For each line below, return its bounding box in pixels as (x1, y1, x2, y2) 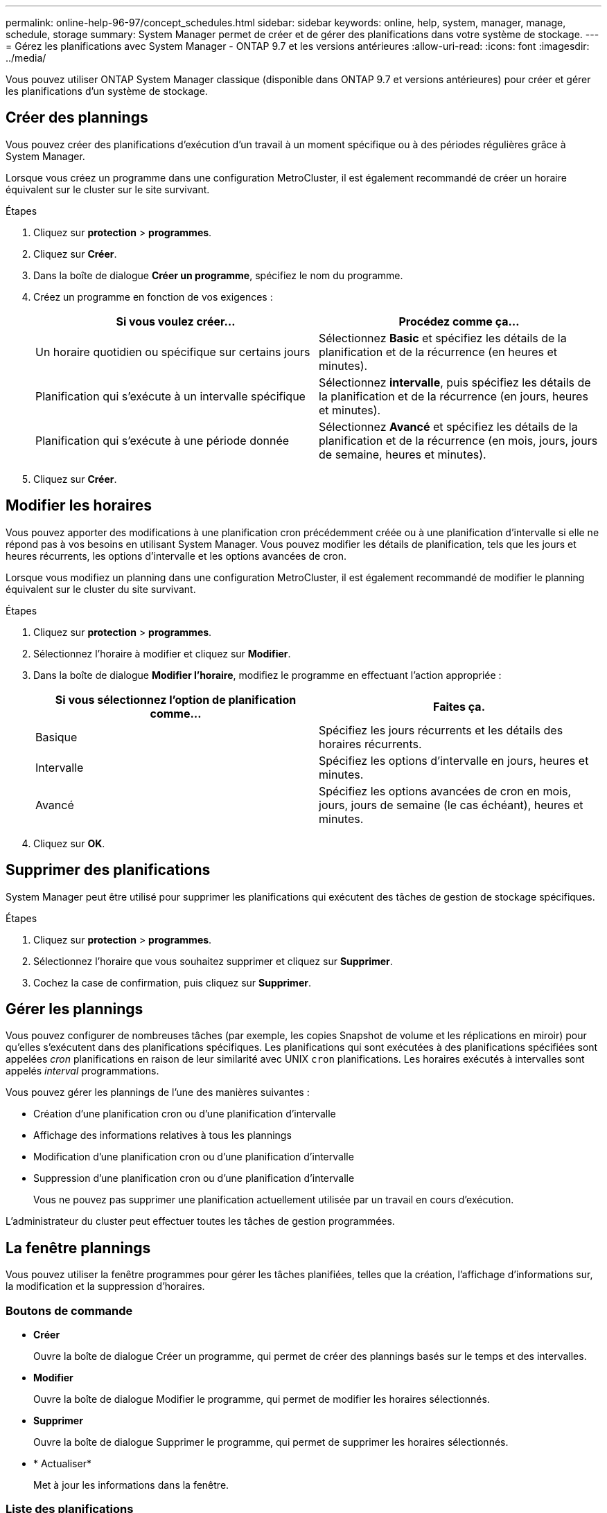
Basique (35, 729, 78, 744)
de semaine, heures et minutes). (319, 447, 486, 461)
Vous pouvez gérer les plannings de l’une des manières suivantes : (6, 1086, 310, 1099)
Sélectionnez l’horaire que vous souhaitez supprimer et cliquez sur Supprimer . (33, 955, 393, 967)
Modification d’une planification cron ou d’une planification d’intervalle (33, 1151, 354, 1163)
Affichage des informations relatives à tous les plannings (33, 1129, 292, 1142)
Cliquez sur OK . (33, 837, 105, 849)
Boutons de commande (6, 1303, 133, 1318)
